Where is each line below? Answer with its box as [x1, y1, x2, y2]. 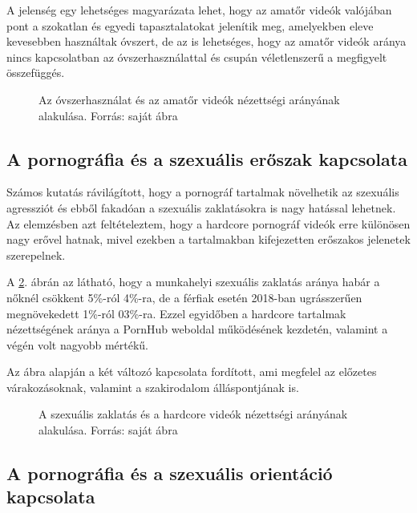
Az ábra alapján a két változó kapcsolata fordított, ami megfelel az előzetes [6, 363, 377, 380]
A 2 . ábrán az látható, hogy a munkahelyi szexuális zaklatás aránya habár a [6, 273, 380, 290]
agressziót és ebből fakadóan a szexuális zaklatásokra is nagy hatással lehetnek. [6, 199, 396, 216]
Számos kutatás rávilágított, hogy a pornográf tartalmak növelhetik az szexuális [6, 184, 399, 200]
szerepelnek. [6, 246, 66, 263]
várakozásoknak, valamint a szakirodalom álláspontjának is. [6, 378, 299, 395]
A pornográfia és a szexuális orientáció [6, 461, 333, 486]
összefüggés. [6, 64, 65, 81]
